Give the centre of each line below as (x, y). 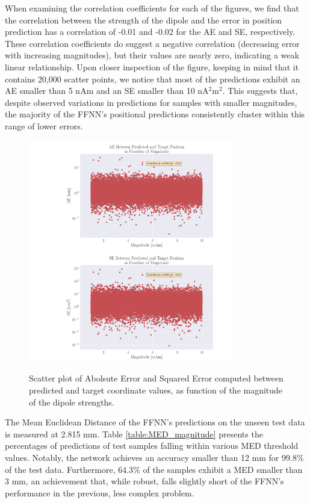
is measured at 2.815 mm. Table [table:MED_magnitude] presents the (134, 434)
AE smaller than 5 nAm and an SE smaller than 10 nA (107, 91)
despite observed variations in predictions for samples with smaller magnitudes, (151, 102)
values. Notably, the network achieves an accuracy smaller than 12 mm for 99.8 (151, 457)
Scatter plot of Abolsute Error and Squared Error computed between (156, 378)
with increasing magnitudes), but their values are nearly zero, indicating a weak (152, 55)
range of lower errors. (44, 125)
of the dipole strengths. (72, 402)
